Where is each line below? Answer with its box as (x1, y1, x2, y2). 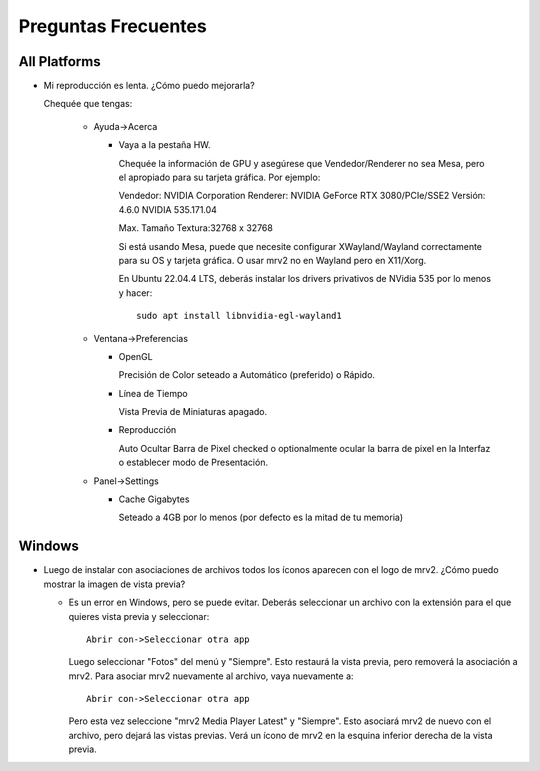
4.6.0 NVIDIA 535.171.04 (118, 203, 217, 215)
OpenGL (118, 350, 154, 362)
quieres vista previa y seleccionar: (68, 610, 210, 622)
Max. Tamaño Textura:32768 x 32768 (118, 222, 274, 234)
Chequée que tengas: (43, 98, 133, 110)
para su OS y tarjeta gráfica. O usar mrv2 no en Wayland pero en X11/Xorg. (118, 254, 427, 266)
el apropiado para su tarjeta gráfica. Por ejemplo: (118, 171, 321, 184)
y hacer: (118, 286, 153, 299)
